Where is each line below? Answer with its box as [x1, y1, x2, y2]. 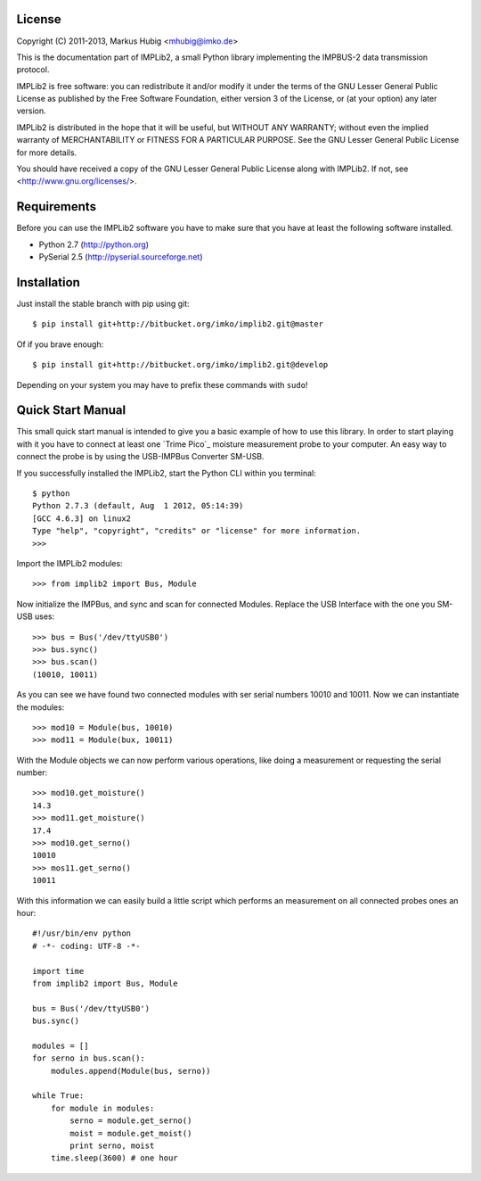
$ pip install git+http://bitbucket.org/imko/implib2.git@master [32, 319, 324, 329]
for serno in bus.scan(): [32, 1053, 146, 1063]
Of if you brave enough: [16, 339, 104, 350]
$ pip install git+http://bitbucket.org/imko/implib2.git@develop [32, 359, 329, 370]
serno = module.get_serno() [69, 1116, 192, 1126]
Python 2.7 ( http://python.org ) [38, 239, 150, 250]
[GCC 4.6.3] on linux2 [32, 513, 132, 524]
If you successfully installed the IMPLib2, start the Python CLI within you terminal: [16, 467, 316, 478]
